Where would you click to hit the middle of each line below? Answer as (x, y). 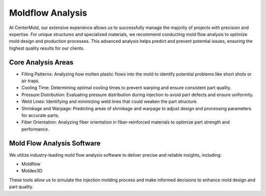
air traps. (31, 81)
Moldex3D (32, 171)
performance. (35, 129)
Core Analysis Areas (41, 62)
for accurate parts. (40, 115)
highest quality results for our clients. (47, 48)
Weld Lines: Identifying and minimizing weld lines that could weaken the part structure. (110, 101)
